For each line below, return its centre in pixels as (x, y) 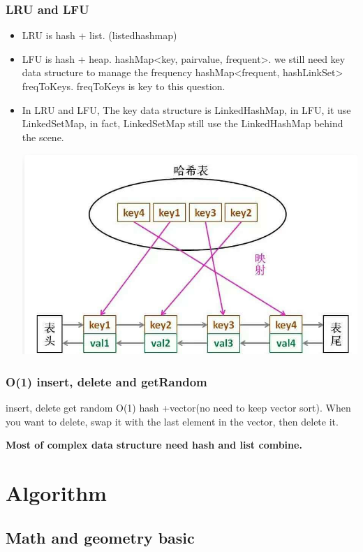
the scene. (43, 137)
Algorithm (56, 493)
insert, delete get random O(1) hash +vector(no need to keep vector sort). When (178, 408)
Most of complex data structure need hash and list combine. (154, 445)
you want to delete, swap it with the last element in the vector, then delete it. (172, 421)
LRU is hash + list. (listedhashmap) (99, 35)
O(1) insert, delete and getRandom (106, 381)
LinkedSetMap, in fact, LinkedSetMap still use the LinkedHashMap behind (183, 123)
